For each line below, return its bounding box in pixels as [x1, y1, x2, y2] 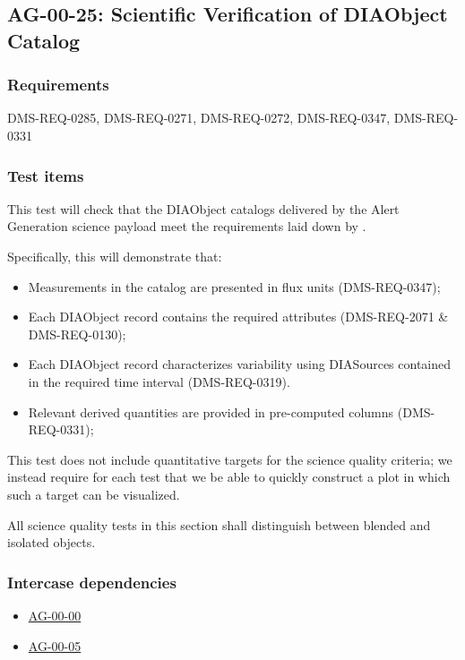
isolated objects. [7, 533, 96, 552]
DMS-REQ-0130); [28, 324, 126, 343]
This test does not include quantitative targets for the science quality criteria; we [7, 450, 452, 468]
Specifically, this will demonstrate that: [7, 246, 222, 265]
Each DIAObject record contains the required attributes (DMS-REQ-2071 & [28, 307, 449, 326]
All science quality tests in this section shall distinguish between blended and [7, 515, 431, 534]
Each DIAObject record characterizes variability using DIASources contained [28, 355, 452, 373]
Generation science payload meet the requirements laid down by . [7, 217, 366, 236]
